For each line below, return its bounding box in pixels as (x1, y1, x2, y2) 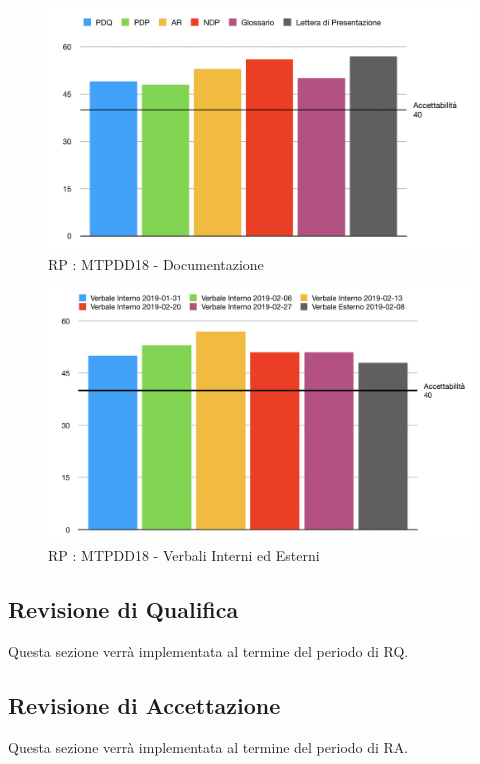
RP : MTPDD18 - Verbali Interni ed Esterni (48, 544, 320, 565)
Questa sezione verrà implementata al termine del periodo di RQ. (8, 640, 409, 661)
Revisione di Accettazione (8, 689, 281, 720)
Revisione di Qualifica (8, 593, 239, 624)
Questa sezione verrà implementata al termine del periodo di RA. (8, 736, 409, 757)
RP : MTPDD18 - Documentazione (48, 253, 264, 274)
